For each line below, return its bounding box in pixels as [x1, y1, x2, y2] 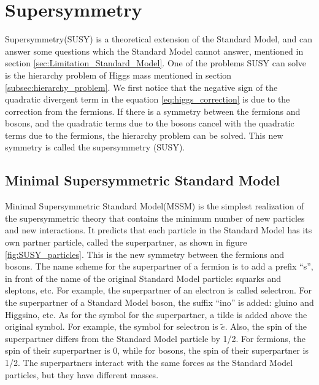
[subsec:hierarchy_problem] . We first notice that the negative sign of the [5, 80, 278, 93]
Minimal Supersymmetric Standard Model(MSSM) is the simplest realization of [5, 200, 304, 212]
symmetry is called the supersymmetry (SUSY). [5, 141, 185, 154]
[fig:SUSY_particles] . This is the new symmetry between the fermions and [5, 247, 285, 260]
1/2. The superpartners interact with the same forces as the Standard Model [5, 356, 293, 368]
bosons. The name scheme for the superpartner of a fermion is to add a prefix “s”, [5, 260, 313, 273]
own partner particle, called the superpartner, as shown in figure [5, 236, 247, 249]
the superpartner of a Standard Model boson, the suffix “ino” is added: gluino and [5, 296, 314, 309]
